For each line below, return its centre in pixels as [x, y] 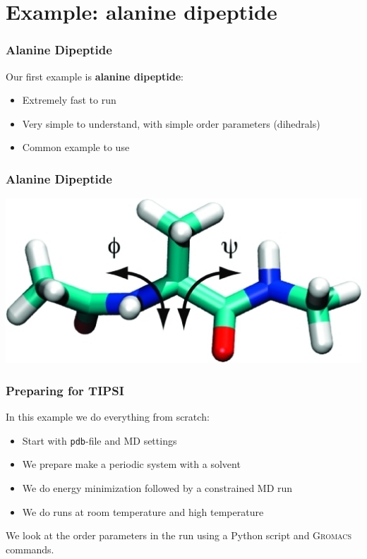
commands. [30, 549]
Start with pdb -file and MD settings [100, 440]
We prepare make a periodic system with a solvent [131, 464]
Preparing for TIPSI [65, 390]
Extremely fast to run [69, 100]
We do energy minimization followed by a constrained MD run [157, 487]
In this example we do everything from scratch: [108, 417]
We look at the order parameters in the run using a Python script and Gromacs [179, 535]
